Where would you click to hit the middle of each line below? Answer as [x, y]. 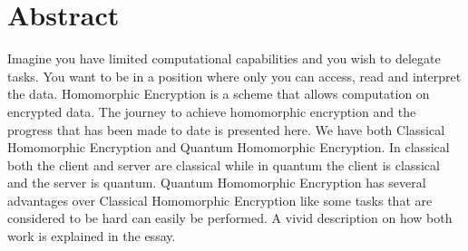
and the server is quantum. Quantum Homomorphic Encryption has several [217, 183]
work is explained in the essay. [92, 236]
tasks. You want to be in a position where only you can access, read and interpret [234, 76]
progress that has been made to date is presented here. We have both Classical [226, 129]
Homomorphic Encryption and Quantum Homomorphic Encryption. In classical [229, 147]
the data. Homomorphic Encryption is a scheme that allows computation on [219, 94]
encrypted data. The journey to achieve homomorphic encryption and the [212, 111]
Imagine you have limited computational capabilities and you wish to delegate [224, 58]
